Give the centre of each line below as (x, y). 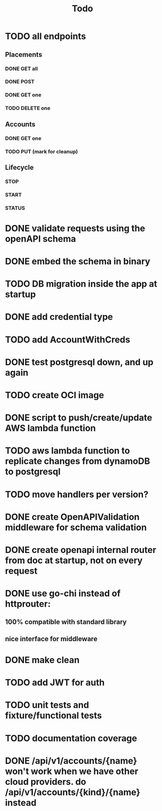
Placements (24, 55)
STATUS (15, 208)
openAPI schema (40, 239)
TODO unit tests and (47, 705)
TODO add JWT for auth (55, 682)
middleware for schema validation (76, 527)
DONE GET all (22, 69)
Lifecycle (19, 167)
